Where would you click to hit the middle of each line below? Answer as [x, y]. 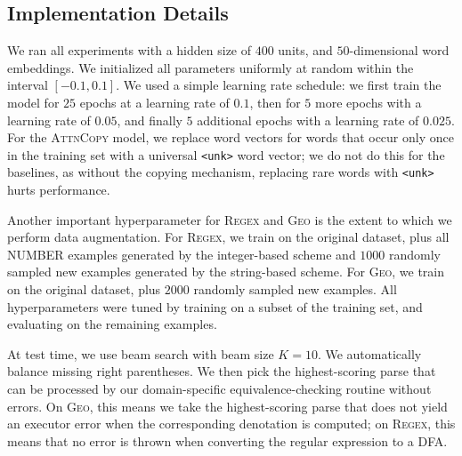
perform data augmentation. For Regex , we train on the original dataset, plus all [228, 237]
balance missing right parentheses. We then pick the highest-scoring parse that [222, 371]
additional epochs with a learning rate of [308, 120]
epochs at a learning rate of [154, 102]
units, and [305, 50]
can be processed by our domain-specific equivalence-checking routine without [219, 389]
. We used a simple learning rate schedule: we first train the [279, 85]
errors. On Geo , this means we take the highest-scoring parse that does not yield [227, 406]
